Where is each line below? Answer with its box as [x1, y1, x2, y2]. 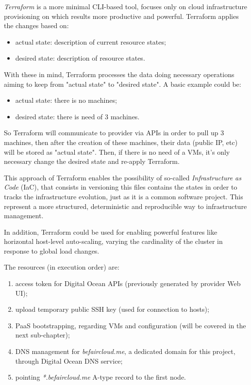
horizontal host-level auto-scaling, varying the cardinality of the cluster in [4, 236, 223, 246]
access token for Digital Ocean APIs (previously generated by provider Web [15, 278, 241, 289]
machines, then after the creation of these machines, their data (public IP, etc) [4, 137, 238, 147]
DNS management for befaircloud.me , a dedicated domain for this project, [15, 346, 235, 356]
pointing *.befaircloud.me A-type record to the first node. [15, 372, 186, 382]
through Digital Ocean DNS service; [15, 355, 123, 366]
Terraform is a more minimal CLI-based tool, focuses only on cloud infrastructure [4, 1, 248, 11]
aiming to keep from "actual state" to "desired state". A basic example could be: [4, 79, 241, 89]
